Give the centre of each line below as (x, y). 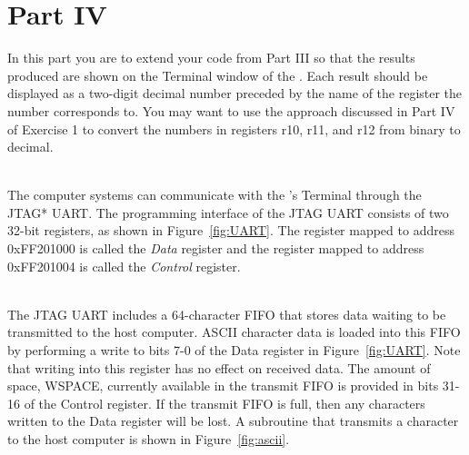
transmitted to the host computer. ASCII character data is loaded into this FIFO (234, 332)
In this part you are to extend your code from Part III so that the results (211, 58)
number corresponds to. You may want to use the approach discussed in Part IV (231, 110)
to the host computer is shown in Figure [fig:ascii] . (149, 439)
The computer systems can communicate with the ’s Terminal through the (215, 195)
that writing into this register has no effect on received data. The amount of (219, 367)
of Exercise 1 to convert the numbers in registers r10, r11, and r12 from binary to (234, 129)
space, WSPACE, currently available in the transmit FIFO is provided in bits (223, 386)
